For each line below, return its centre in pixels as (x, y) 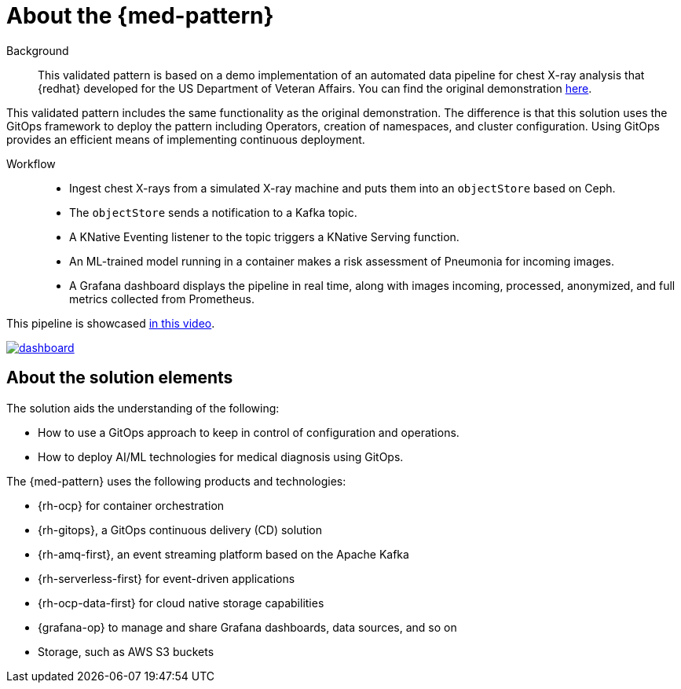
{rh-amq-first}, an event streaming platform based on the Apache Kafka (223, 554)
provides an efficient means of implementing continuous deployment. (186, 139)
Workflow (31, 163)
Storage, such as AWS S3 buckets (126, 651)
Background (38, 50)
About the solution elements (120, 378)
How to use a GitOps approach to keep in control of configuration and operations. (249, 432)
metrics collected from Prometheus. (162, 299)
